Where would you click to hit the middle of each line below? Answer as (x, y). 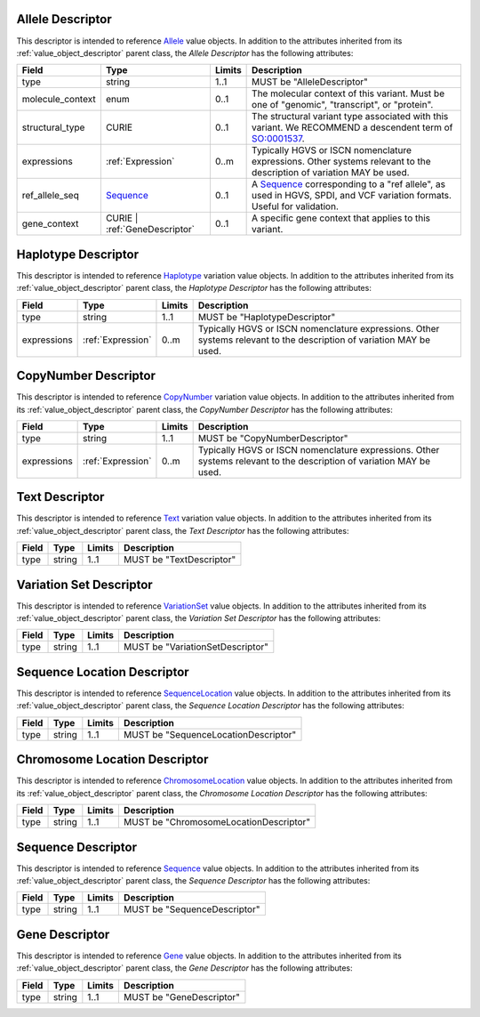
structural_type (53, 127)
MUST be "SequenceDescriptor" (192, 909)
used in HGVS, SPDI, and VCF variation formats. (352, 196)
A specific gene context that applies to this (341, 218)
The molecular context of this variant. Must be (348, 93)
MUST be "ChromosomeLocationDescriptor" (217, 822)
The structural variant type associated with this (350, 117)
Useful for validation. (296, 206)
